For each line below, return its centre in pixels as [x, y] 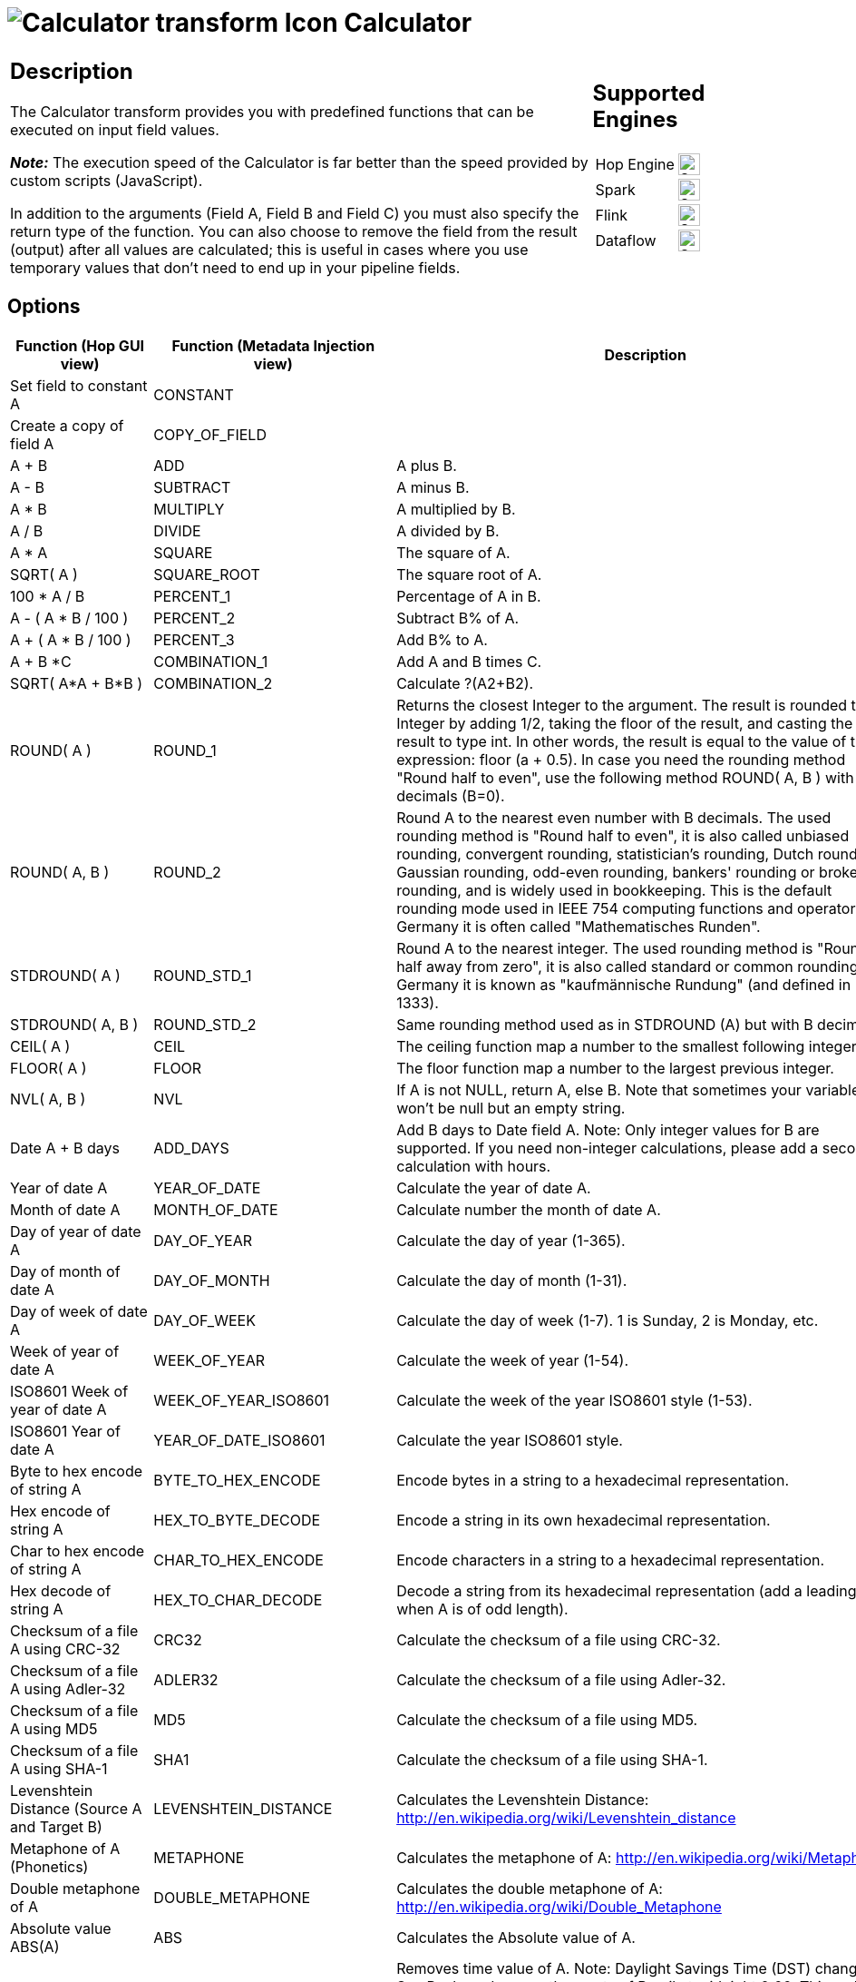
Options [44, 307]
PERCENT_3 [194, 639]
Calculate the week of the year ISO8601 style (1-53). [574, 1400]
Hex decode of [61, 1590]
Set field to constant [79, 385]
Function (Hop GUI [80, 345]
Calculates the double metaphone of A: [530, 1888]
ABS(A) [35, 1946]
